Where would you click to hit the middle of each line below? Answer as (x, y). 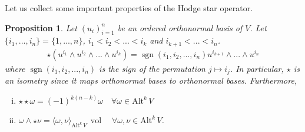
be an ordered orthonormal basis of (180, 27)
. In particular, (257, 68)
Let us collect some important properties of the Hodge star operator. (129, 8)
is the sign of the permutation (152, 68)
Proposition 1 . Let (41, 27)
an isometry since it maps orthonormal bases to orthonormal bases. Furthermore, (151, 80)
